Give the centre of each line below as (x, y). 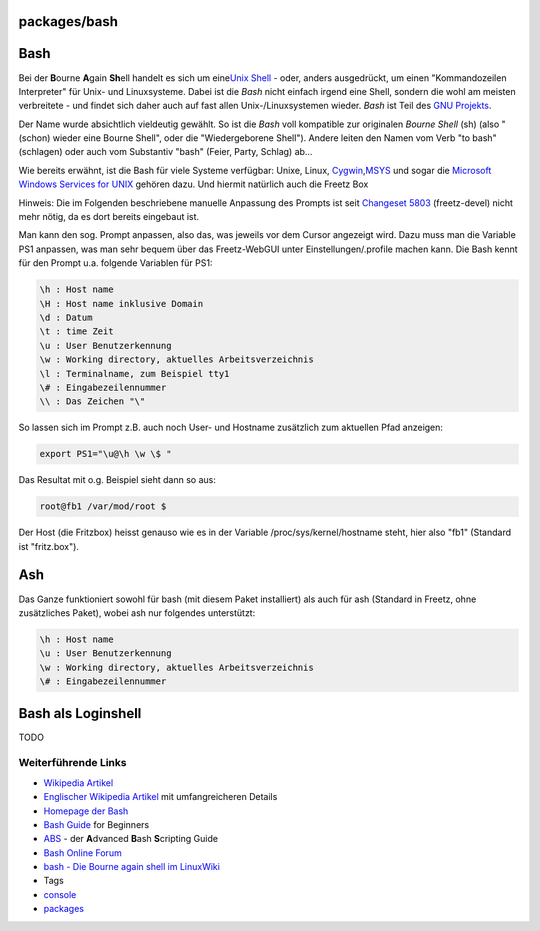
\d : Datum (66, 317)
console (60, 894)
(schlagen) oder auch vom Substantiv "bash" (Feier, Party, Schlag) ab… (165, 152)
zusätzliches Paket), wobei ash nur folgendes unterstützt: (137, 612)
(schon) (34, 138)
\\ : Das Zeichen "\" (92, 401)
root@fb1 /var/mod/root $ (103, 506)
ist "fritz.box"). (49, 546)
